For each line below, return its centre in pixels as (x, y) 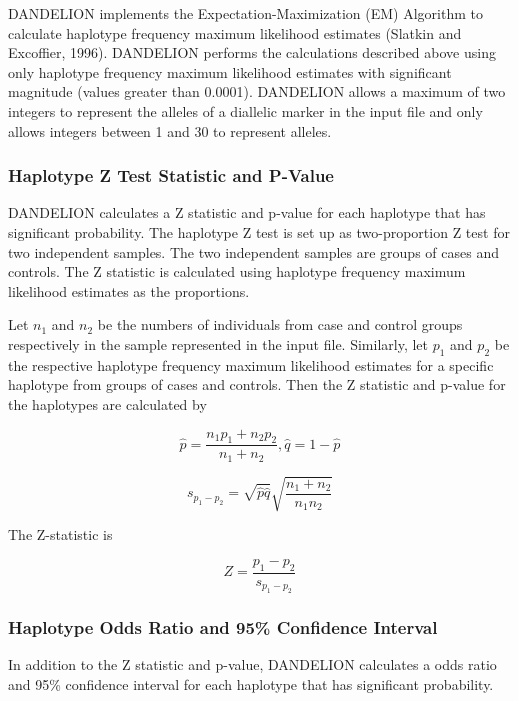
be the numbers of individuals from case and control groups (280, 324)
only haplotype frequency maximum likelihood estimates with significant (230, 71)
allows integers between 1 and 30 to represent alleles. (170, 130)
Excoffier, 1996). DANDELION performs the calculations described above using (252, 52)
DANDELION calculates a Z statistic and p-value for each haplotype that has (247, 212)
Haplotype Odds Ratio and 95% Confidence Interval (223, 627)
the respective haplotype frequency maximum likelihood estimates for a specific (251, 364)
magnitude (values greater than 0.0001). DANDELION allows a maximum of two (257, 91)
